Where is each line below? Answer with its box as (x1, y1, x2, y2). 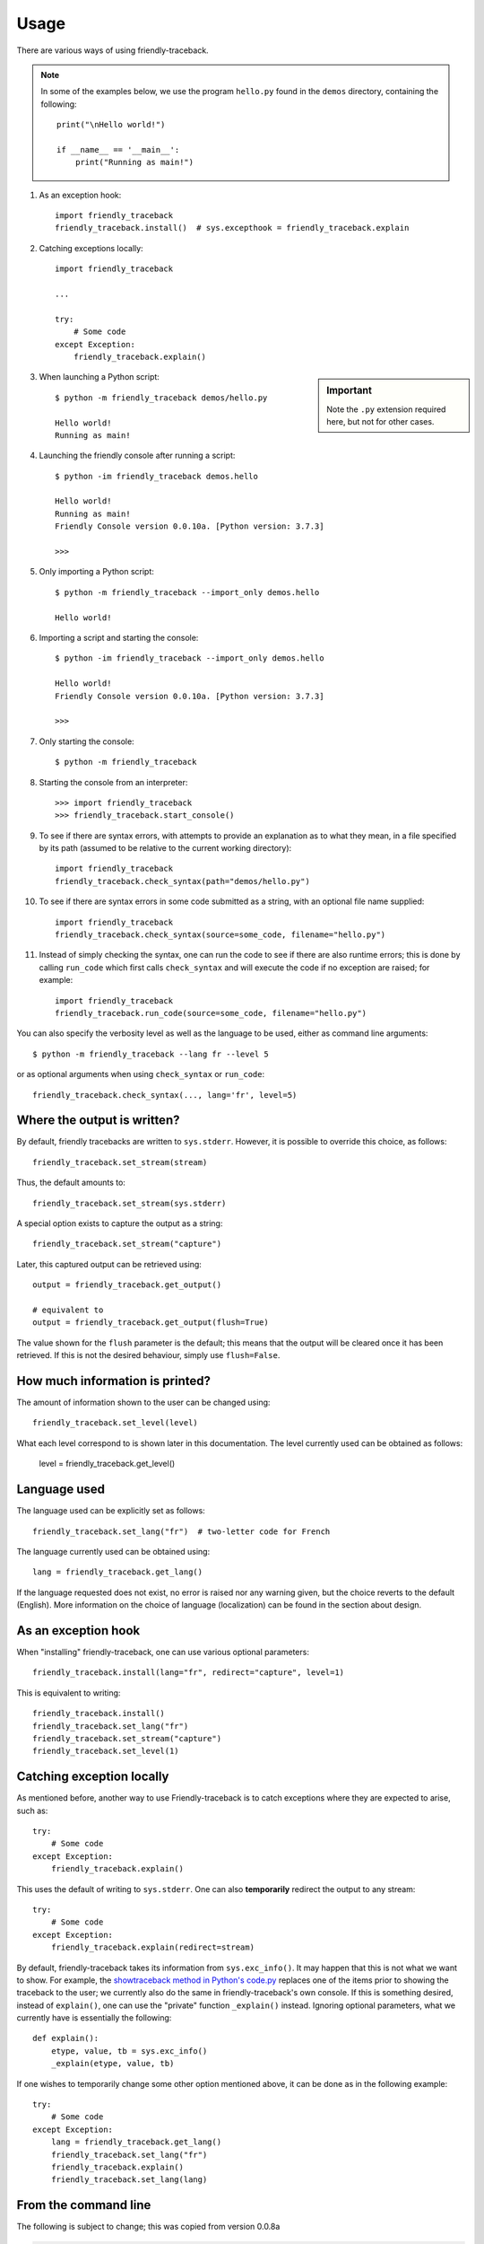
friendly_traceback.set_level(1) (32, 1746, 179, 1757)
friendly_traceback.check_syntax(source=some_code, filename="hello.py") (55, 930, 386, 940)
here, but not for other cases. (326, 416, 435, 427)
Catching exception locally (16, 1769, 169, 1784)
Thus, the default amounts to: (16, 1177, 125, 1188)
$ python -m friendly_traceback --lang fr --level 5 (32, 1048, 269, 1059)
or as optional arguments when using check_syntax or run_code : (16, 1069, 264, 1080)
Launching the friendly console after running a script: (39, 450, 236, 461)
